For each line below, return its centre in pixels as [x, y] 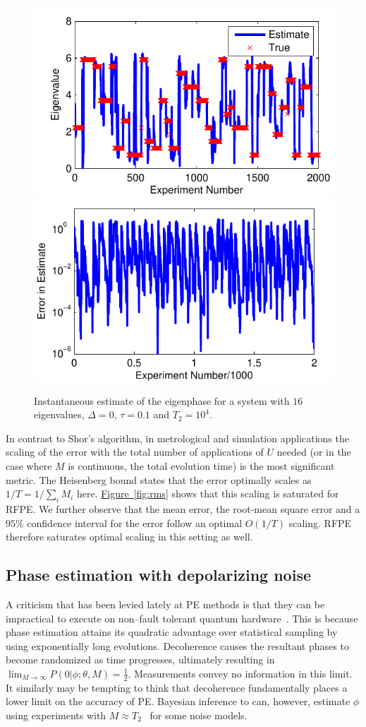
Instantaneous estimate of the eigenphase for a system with [162, 400]
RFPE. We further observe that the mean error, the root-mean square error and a [183, 509]
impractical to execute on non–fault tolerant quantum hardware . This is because [182, 618]
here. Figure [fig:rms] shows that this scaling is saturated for [208, 493]
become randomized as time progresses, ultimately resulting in [140, 660]
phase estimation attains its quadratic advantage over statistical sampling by [172, 632]
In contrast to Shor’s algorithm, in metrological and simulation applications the [178, 438]
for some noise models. [199, 715]
